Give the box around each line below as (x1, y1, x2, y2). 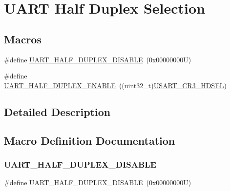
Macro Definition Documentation (4, 133, 175, 148)
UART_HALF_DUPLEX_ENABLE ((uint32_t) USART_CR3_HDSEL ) (4, 80, 227, 90)
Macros (4, 31, 42, 46)
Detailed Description (4, 104, 111, 119)
